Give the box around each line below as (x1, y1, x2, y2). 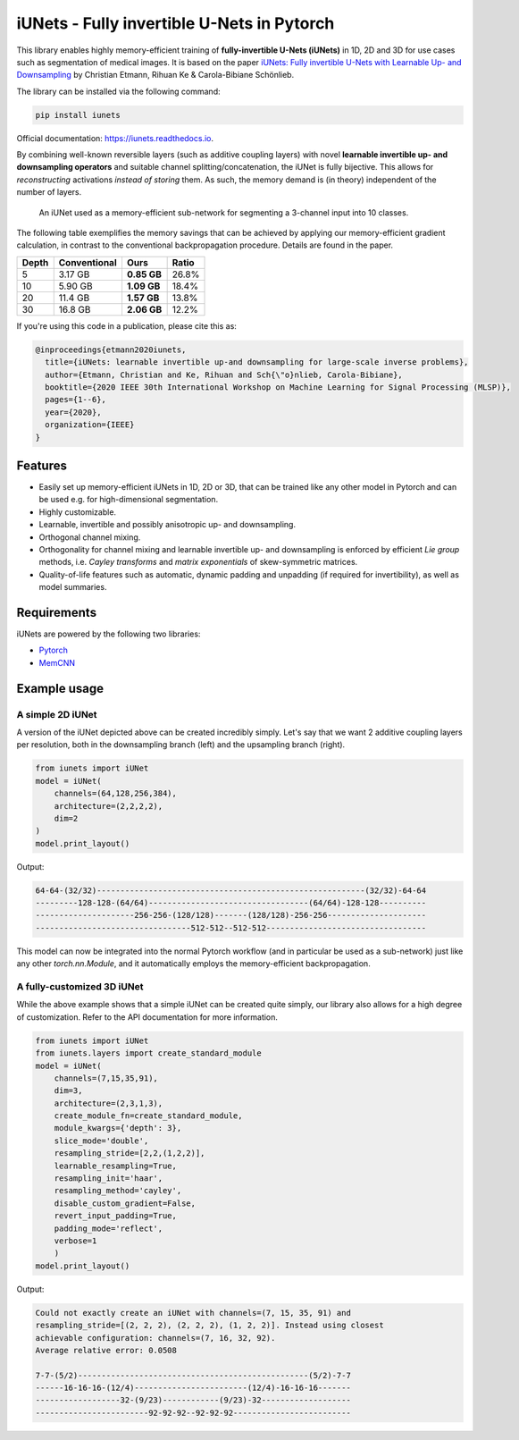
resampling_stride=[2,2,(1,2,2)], (54, 1149, 205, 1158)
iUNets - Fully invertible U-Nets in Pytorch (16, 13, 335, 33)
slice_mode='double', (54, 1135, 149, 1146)
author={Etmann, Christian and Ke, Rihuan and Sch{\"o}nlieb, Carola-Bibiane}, (45, 369, 404, 380)
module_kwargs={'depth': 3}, (54, 1123, 182, 1133)
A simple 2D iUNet (16, 708, 97, 720)
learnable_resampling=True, (54, 1160, 178, 1171)
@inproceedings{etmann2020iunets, (35, 344, 187, 355)
